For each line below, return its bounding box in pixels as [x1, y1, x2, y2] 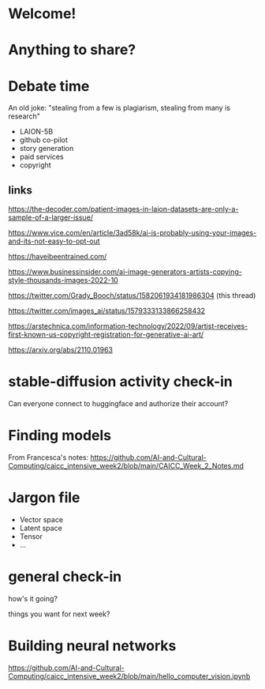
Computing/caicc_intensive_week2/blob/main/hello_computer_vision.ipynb [8, 671, 251, 680]
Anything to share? [8, 41, 136, 59]
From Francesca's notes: [8, 453, 89, 462]
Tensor [19, 531, 43, 541]
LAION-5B [19, 127, 54, 137]
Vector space [19, 514, 64, 524]
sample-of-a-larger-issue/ [8, 213, 93, 222]
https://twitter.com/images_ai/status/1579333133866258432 [8, 306, 206, 316]
